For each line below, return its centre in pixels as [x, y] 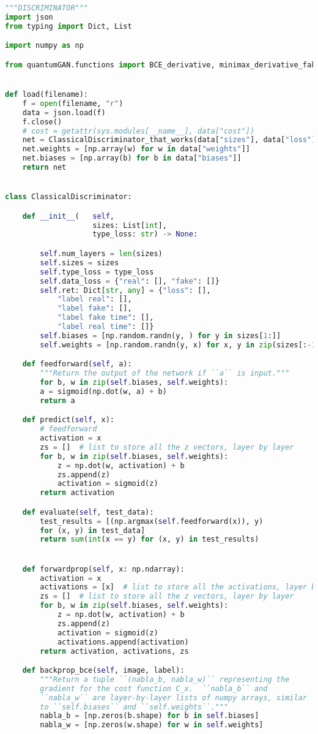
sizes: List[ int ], [130, 225]
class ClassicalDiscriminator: [68, 197]
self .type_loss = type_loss [97, 272]
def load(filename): [47, 94]
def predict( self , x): [68, 420]
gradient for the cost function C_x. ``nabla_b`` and [154, 688]
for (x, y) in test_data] [93, 530]
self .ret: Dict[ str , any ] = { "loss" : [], [125, 290]
